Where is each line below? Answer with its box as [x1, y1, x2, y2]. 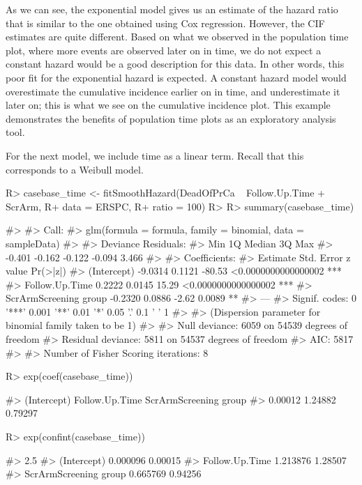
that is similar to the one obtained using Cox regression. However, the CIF [6, 15, 325, 30]
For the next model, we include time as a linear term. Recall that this [6, 148, 304, 162]
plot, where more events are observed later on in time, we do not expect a [6, 43, 322, 57]
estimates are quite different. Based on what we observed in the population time [6, 29, 349, 44]
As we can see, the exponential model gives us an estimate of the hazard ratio [6, 2, 338, 16]
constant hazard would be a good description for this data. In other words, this [6, 56, 345, 71]
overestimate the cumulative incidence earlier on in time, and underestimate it [6, 84, 340, 98]
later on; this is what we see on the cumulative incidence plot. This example [6, 98, 331, 112]
